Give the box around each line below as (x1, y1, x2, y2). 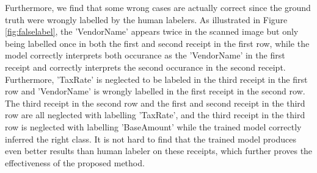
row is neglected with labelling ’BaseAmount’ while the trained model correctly (5, 120, 302, 133)
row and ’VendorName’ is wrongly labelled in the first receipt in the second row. (5, 85, 305, 97)
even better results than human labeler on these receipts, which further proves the (5, 144, 313, 157)
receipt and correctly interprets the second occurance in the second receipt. (5, 60, 286, 73)
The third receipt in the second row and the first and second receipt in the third (5, 96, 305, 109)
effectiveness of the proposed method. (5, 156, 145, 169)
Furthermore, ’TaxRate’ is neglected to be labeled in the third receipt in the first (5, 72, 308, 85)
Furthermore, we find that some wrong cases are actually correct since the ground (5, 1, 311, 13)
